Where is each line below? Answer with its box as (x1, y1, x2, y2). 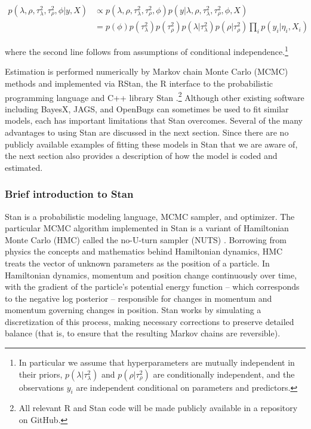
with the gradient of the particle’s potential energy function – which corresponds (5, 280, 300, 293)
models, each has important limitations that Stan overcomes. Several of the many (5, 114, 303, 127)
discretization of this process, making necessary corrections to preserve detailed (5, 315, 294, 327)
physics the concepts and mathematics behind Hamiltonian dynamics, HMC (5, 245, 283, 258)
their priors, (19, 367, 63, 380)
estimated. (5, 161, 43, 173)
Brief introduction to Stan (5, 186, 134, 201)
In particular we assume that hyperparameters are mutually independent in (19, 356, 295, 369)
